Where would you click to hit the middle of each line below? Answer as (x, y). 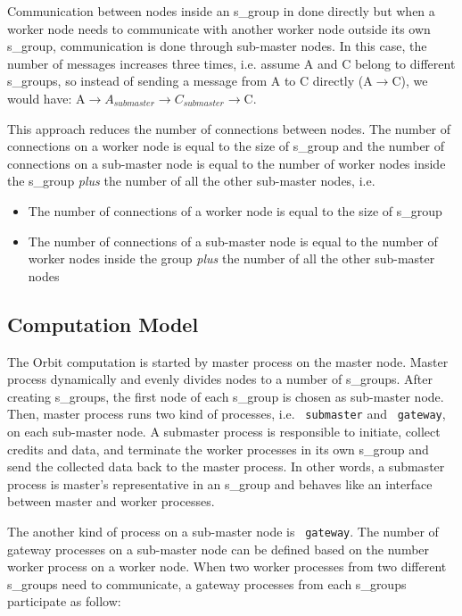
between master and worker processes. (111, 501)
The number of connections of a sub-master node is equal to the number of (233, 241)
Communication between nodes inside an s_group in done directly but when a (221, 11)
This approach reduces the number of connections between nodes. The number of (229, 128)
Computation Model (103, 324)
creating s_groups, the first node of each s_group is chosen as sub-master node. (226, 396)
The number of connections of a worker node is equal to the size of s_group (235, 210)
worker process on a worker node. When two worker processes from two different (227, 566)
